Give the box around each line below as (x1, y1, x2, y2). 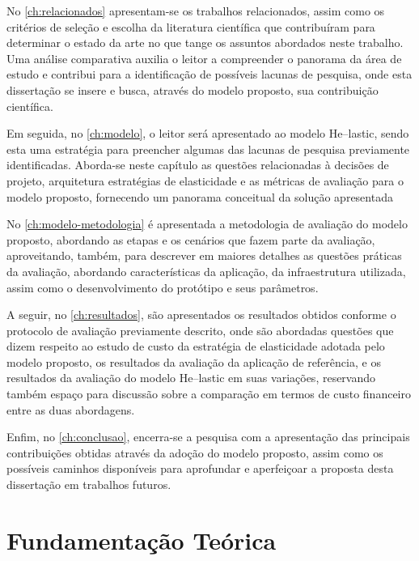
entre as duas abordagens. (6, 401, 135, 418)
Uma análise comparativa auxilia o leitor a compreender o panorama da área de (6, 49, 402, 66)
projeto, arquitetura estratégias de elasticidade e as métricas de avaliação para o (6, 172, 404, 189)
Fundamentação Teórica (6, 523, 277, 556)
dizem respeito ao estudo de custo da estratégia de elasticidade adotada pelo (6, 338, 385, 355)
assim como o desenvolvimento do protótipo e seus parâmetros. (6, 278, 319, 295)
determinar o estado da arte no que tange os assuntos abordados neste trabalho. (6, 34, 404, 51)
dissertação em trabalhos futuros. (6, 476, 171, 493)
